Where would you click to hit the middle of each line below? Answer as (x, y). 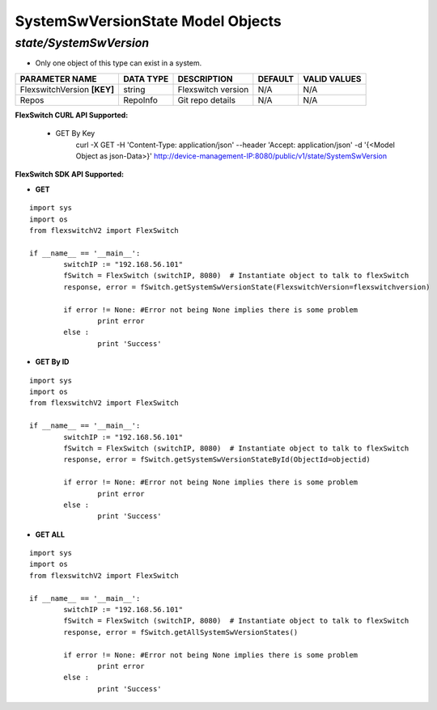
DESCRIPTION (206, 78)
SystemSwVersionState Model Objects (148, 21)
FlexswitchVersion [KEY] (67, 89)
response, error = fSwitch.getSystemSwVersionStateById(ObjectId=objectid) (217, 460)
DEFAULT (276, 78)
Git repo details (207, 99)
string (134, 89)
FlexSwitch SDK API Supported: (70, 175)
